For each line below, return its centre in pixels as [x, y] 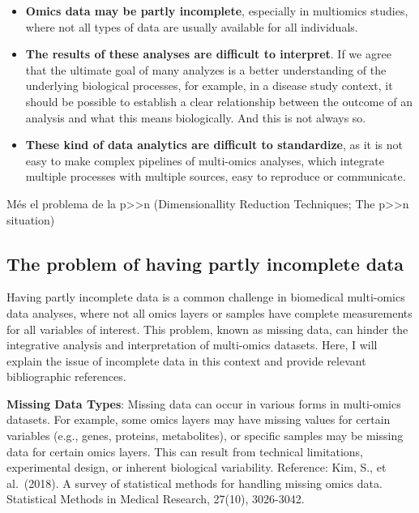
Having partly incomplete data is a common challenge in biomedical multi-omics [206, 297]
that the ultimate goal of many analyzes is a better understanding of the [206, 69]
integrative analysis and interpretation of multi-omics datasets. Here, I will [192, 345]
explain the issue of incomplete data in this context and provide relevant [186, 360]
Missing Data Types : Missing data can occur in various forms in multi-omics [204, 403]
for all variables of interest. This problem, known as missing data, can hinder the [207, 329]
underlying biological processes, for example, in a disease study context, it [209, 85]
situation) [31, 219]
